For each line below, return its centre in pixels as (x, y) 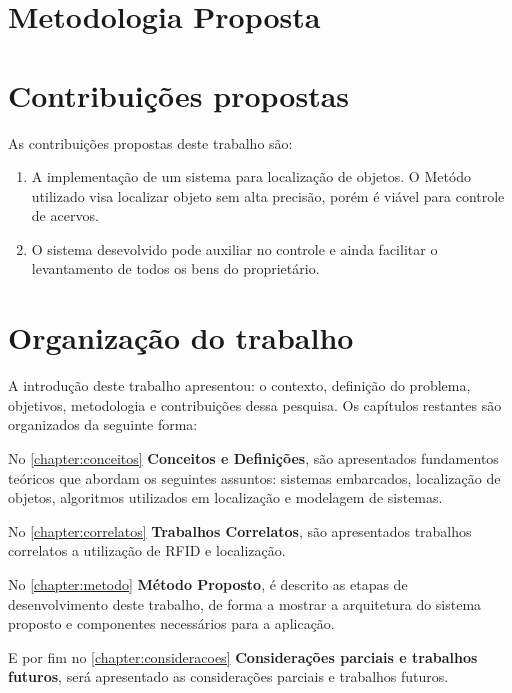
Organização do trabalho (181, 337)
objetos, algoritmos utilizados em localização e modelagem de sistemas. (225, 497)
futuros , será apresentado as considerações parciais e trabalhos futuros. (228, 676)
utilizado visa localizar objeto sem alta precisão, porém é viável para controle (268, 195)
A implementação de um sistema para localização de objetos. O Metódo (251, 176)
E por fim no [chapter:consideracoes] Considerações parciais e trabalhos (243, 656)
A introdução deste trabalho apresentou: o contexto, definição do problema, (239, 385)
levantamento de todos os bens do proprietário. (175, 268)
